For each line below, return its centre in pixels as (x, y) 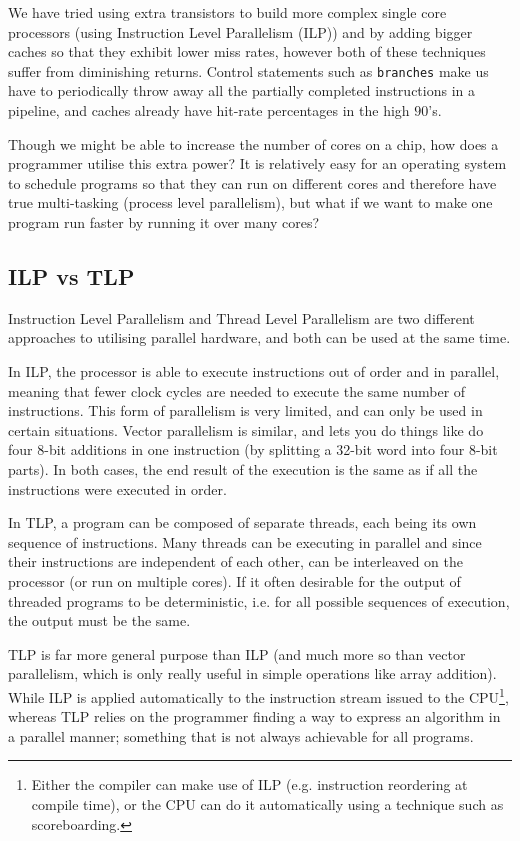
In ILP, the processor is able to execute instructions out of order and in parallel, (254, 370)
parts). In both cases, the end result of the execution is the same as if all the (243, 468)
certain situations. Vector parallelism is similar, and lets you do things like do (246, 429)
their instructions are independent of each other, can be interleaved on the (235, 561)
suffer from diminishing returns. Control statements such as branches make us (248, 70)
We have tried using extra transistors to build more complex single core (227, 12)
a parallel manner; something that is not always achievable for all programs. (241, 735)
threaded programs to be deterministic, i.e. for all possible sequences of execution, (259, 600)
